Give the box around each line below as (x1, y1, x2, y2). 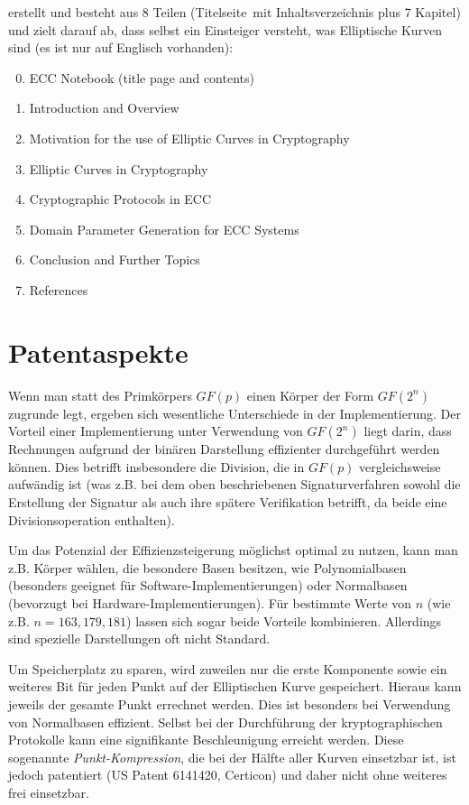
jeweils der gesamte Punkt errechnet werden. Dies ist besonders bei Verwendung (8, 694, 451, 713)
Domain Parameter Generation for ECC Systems (29, 219, 299, 238)
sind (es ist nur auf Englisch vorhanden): (8, 38, 234, 57)
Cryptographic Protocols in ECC (29, 190, 212, 208)
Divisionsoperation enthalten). (8, 510, 175, 529)
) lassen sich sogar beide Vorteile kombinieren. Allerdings (126, 611, 442, 630)
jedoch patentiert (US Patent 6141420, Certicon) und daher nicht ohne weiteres (8, 765, 447, 784)
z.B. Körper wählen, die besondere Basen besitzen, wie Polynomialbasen (8, 558, 407, 577)
